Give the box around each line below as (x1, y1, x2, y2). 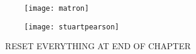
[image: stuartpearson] (24, 22, 119, 31)
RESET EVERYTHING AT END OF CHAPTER (5, 40, 191, 52)
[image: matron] (24, 4, 89, 13)
